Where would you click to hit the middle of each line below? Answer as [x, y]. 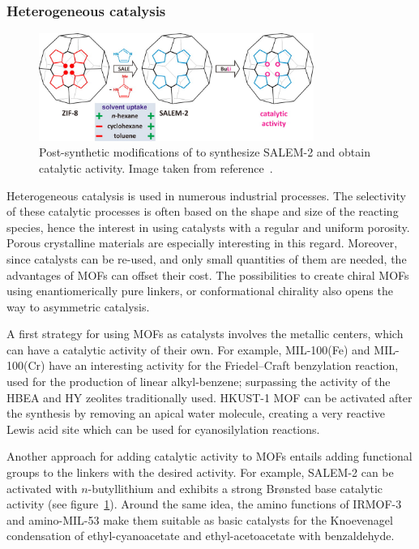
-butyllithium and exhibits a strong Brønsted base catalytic [235, 488]
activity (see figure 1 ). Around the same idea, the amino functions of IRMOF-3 [204, 504]
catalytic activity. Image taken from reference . [156, 167]
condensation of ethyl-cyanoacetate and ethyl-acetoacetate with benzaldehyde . [201, 536]
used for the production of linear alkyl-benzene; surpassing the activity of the [199, 382]
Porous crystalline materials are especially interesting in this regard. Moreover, [202, 243]
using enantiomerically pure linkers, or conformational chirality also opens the [200, 291]
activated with [42, 488]
